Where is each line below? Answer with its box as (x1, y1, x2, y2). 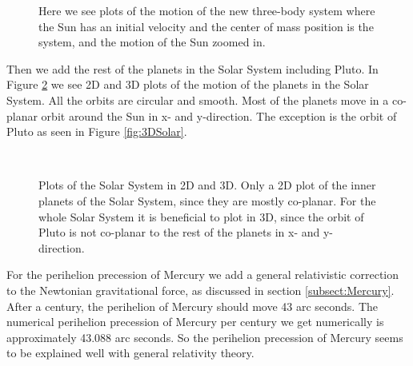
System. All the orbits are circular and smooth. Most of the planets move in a (6, 91, 389, 108)
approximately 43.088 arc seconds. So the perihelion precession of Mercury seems (6, 328, 403, 345)
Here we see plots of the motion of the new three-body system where (38, 2, 375, 18)
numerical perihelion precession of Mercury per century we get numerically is (6, 313, 384, 330)
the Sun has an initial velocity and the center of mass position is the (38, 18, 374, 34)
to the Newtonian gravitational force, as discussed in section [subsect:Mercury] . (6, 281, 395, 298)
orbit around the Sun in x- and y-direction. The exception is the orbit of (41, 107, 397, 124)
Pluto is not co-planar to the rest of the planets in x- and (38, 224, 320, 241)
